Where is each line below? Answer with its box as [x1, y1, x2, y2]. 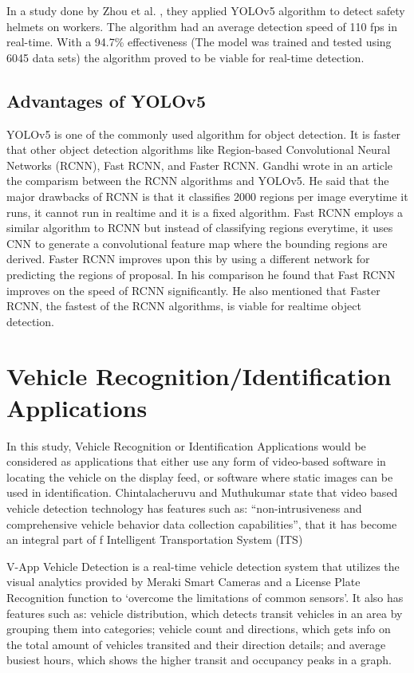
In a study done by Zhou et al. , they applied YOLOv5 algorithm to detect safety [6, 2, 405, 18]
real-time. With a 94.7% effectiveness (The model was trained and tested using [6, 33, 392, 50]
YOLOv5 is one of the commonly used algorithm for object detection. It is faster [6, 125, 401, 142]
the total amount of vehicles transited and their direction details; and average [6, 636, 386, 652]
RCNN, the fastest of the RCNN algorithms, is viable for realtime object [6, 297, 361, 314]
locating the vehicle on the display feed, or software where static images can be [6, 468, 393, 485]
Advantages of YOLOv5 [6, 88, 207, 112]
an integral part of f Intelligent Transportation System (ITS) [6, 531, 303, 548]
